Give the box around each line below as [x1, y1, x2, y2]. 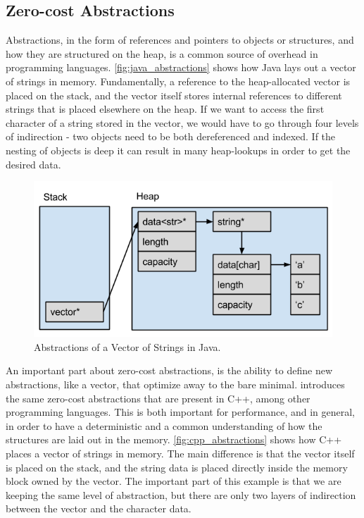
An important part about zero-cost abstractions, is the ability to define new [6, 363, 333, 378]
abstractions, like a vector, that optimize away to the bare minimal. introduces [6, 376, 345, 391]
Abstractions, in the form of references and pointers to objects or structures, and [6, 32, 354, 47]
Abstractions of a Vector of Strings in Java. [34, 339, 221, 354]
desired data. [6, 156, 61, 171]
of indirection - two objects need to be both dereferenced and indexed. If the [6, 129, 336, 144]
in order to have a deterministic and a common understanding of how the [6, 418, 322, 433]
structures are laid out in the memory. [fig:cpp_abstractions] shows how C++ [6, 432, 342, 447]
